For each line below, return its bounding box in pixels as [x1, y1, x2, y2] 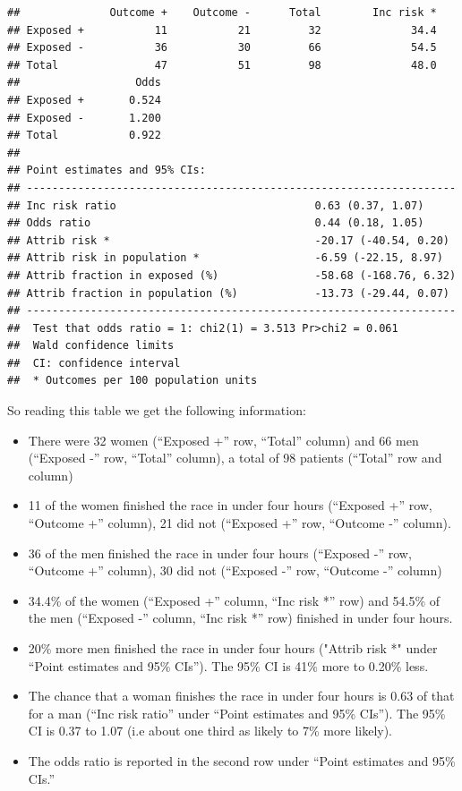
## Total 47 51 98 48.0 [7, 58, 437, 72]
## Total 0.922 [7, 129, 161, 142]
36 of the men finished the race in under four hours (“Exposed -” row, [28, 543, 412, 562]
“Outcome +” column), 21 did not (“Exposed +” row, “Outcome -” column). [28, 514, 451, 532]
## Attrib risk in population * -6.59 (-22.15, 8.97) [7, 251, 443, 265]
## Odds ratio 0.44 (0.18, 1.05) [7, 217, 424, 230]
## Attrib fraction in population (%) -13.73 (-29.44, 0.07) [7, 286, 449, 300]
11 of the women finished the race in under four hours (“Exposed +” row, [28, 496, 432, 515]
